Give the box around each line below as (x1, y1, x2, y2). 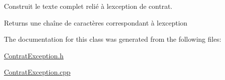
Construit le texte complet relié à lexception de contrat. (4, 1, 173, 11)
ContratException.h (4, 50, 64, 60)
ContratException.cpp (4, 67, 71, 77)
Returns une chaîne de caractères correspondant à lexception (4, 17, 187, 27)
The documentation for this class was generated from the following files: (4, 34, 222, 44)
